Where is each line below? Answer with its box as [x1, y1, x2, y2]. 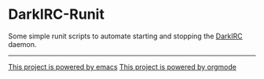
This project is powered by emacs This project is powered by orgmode [8, 62, 237, 71]
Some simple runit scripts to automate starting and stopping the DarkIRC [8, 31, 243, 41]
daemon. [8, 39, 37, 48]
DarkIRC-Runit [8, 5, 104, 23]
